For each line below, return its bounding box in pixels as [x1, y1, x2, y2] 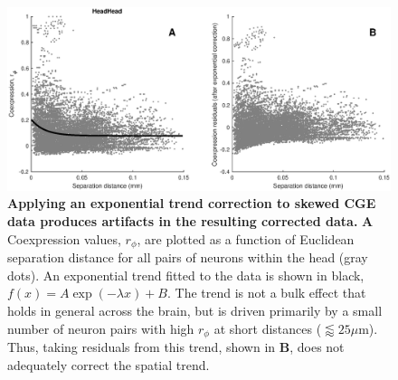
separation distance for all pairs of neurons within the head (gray [7, 248, 368, 267]
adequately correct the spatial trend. [7, 355, 210, 374]
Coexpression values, [7, 229, 121, 248]
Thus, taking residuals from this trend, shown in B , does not [7, 337, 345, 356]
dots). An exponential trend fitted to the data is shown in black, [7, 265, 365, 284]
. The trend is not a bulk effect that [167, 283, 366, 302]
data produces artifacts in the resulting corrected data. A [7, 212, 374, 231]
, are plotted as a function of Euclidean [137, 229, 355, 248]
